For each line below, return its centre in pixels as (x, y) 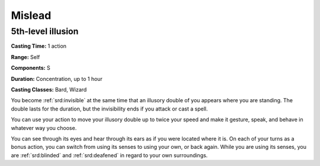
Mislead (31, 15)
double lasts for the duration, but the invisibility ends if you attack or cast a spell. (109, 109)
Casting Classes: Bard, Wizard (49, 89)
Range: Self (25, 57)
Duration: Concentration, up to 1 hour (57, 79)
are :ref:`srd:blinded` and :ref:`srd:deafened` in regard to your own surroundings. (109, 155)
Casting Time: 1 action (39, 46)
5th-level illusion (45, 31)
